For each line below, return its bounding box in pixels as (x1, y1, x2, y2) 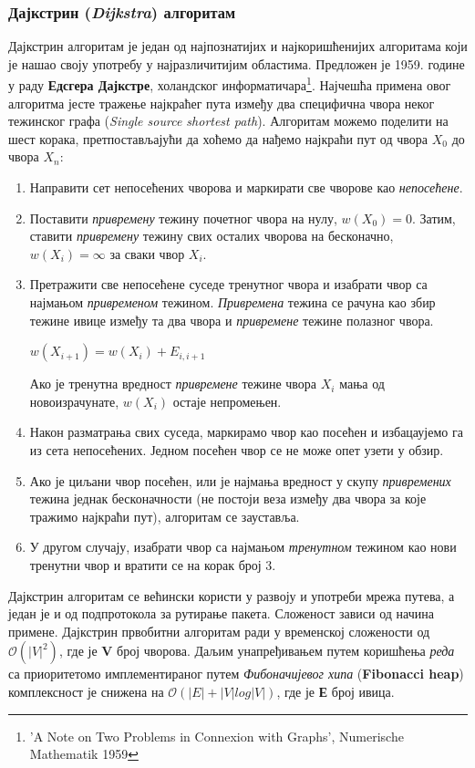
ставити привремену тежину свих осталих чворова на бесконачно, (29, 226, 394, 245)
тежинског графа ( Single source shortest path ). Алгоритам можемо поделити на (8, 111, 449, 130)
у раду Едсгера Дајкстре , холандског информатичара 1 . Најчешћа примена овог (8, 73, 451, 95)
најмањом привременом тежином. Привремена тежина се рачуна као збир (29, 293, 436, 311)
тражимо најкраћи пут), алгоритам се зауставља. (29, 506, 300, 525)
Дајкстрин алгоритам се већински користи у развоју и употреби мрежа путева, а (8, 586, 455, 605)
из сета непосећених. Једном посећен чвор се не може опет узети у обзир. (29, 440, 444, 459)
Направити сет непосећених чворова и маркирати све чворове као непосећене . (29, 178, 463, 197)
